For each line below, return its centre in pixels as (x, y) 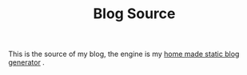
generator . (27, 62)
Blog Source (134, 14)
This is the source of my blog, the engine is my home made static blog (124, 54)
